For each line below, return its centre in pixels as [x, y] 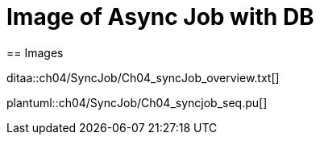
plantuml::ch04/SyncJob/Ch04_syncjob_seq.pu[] [137, 102]
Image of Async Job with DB [160, 17]
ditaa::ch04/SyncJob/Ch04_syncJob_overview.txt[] [143, 77]
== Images [35, 52]
